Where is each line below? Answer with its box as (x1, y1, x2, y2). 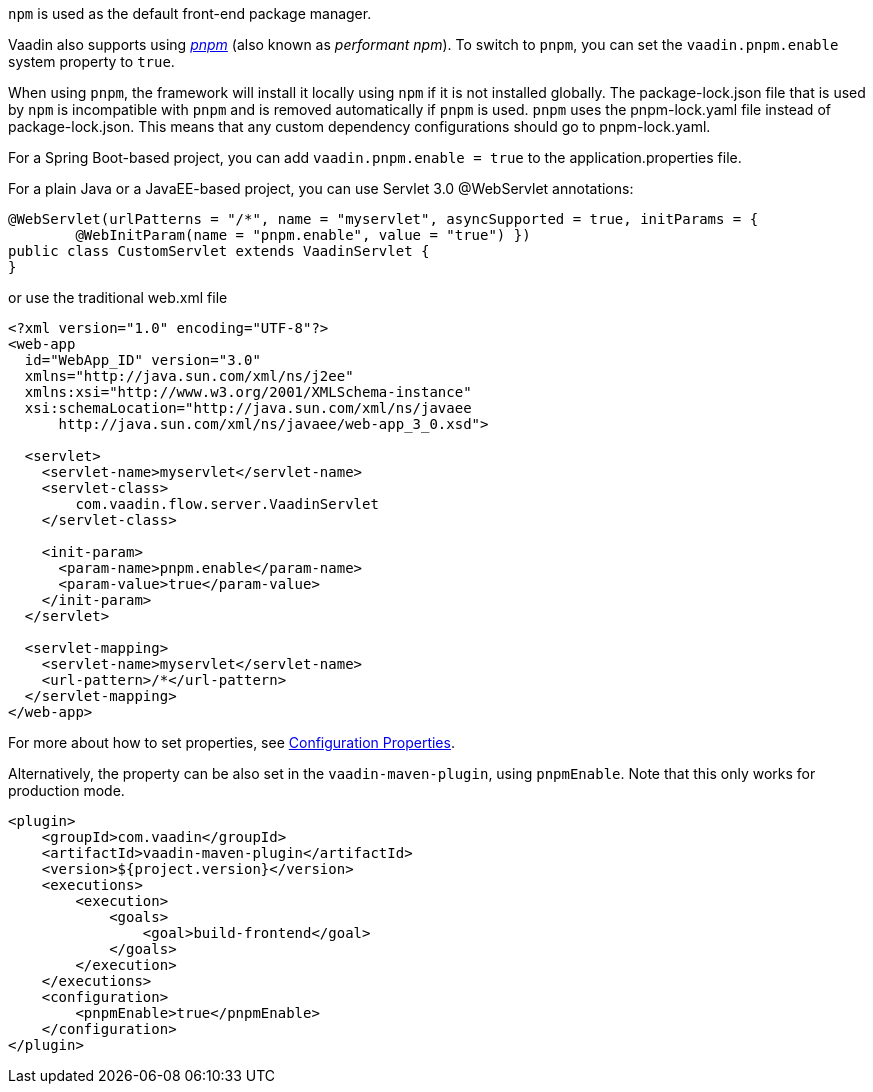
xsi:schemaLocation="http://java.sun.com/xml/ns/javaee (24, 400, 472, 416)
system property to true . (8, 53, 175, 70)
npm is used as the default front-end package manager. (8, 5, 372, 22)
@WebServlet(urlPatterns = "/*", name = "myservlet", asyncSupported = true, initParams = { (8, 211, 759, 227)
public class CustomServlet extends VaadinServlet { (8, 243, 430, 259)
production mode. (8, 782, 125, 799)
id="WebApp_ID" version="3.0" (24, 352, 261, 368)
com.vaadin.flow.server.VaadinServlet (75, 496, 379, 512)
